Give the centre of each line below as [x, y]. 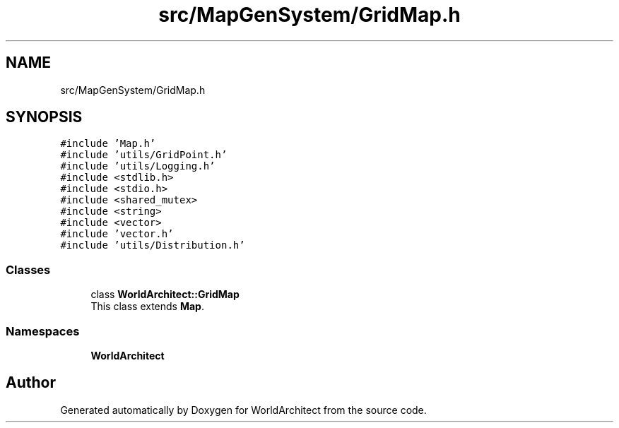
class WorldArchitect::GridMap [165, 295]
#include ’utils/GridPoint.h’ [144, 155]
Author [31, 383]
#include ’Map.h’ [108, 144]
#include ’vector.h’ [117, 234]
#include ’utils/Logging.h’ [138, 166]
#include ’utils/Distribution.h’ [153, 245]
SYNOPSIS [44, 117]
